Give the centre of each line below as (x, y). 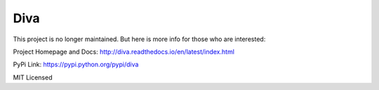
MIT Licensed (33, 77)
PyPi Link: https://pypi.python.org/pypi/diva (76, 65)
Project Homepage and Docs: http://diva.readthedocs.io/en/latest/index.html (124, 52)
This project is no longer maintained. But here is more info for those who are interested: (139, 39)
